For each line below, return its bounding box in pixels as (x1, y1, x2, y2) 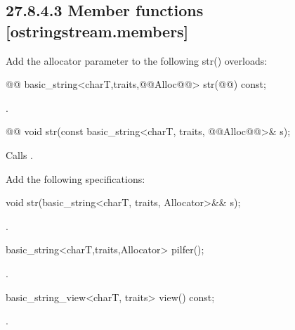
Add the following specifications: (6, 171, 145, 186)
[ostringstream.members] (6, 20, 189, 42)
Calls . (6, 147, 33, 162)
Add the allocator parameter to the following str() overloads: (6, 53, 268, 68)
